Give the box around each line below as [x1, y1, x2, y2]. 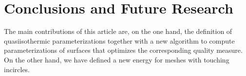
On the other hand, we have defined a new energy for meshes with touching [4, 54, 229, 64]
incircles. [4, 64, 30, 74]
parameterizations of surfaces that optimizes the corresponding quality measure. [4, 45, 243, 55]
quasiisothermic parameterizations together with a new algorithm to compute [4, 35, 235, 46]
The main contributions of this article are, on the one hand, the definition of [4, 26, 232, 36]
